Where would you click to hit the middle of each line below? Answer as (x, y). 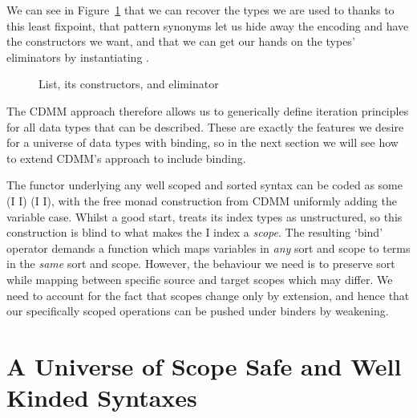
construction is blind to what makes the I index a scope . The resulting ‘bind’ (195, 232)
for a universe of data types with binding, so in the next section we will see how (202, 142)
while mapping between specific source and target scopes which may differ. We (200, 279)
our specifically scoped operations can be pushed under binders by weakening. (198, 311)
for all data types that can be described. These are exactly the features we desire (205, 126)
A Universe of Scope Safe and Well (204, 365)
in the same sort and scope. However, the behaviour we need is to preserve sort (201, 264)
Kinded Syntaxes (102, 398)
